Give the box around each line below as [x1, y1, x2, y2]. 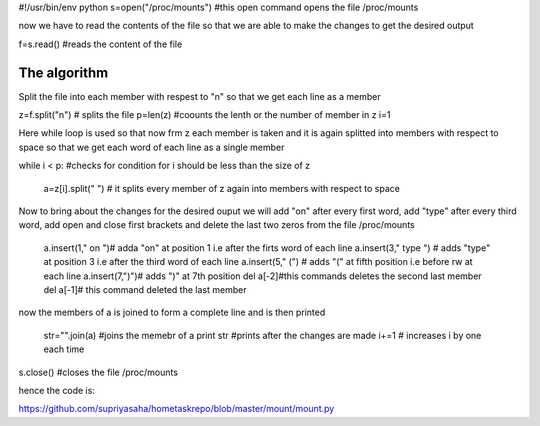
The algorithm [18, 64, 109, 81]
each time [43, 343, 85, 355]
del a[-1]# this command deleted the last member [43, 283, 247, 295]
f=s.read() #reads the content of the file [18, 38, 183, 50]
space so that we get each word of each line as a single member [18, 141, 285, 153]
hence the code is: [18, 384, 95, 396]
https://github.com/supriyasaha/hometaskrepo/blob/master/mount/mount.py [18, 403, 335, 415]
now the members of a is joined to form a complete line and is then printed [18, 306, 326, 319]
